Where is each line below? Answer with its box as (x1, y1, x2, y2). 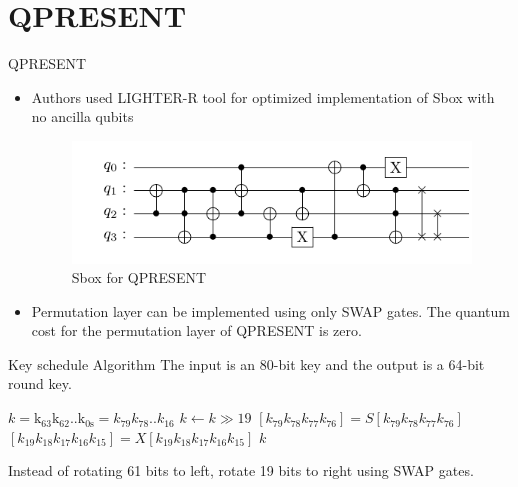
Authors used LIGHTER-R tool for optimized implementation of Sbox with (31, 86, 495, 107)
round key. (8, 373, 72, 394)
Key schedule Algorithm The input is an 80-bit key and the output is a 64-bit (8, 353, 485, 374)
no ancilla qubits (31, 106, 134, 127)
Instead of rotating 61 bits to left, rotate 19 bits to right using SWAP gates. (8, 460, 474, 481)
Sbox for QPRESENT (71, 267, 207, 288)
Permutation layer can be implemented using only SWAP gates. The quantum (31, 300, 510, 321)
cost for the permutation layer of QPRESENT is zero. (31, 320, 362, 341)
